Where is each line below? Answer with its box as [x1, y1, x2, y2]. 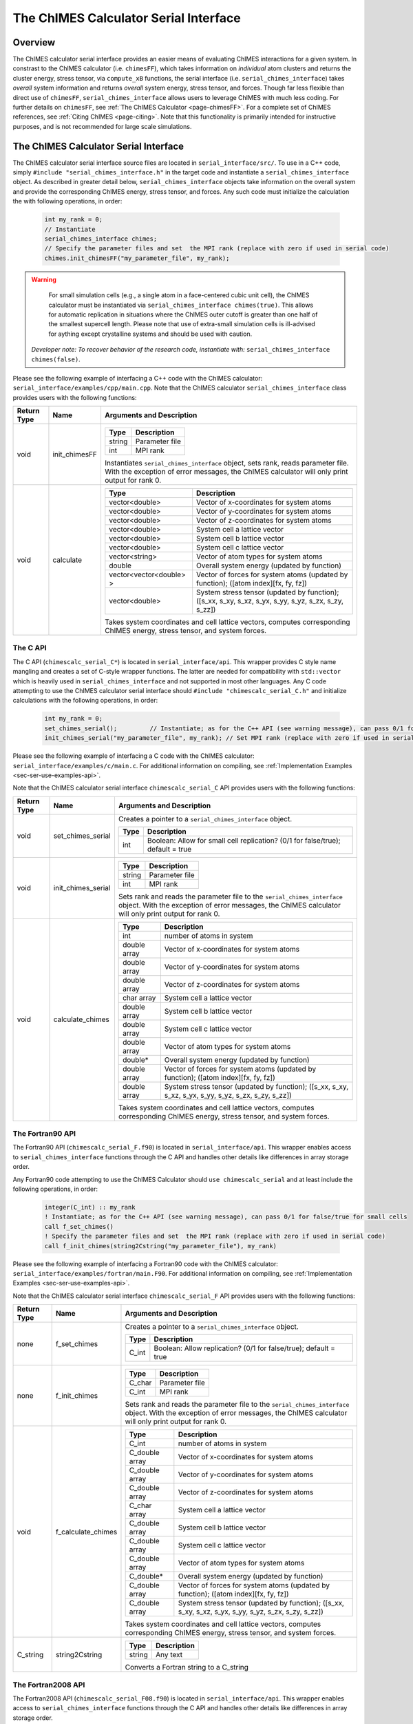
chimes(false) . [31, 355, 81, 363]
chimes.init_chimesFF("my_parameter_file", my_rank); [44, 254, 230, 262]
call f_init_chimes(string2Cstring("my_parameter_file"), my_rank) [44, 1242, 277, 1250]
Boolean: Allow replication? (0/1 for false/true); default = [153, 1343, 335, 1353]
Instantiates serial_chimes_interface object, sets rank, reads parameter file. [104, 459, 349, 468]
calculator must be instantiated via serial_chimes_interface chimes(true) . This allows [48, 301, 313, 309]
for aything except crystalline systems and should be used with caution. [48, 330, 253, 338]
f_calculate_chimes [55, 1527, 118, 1536]
